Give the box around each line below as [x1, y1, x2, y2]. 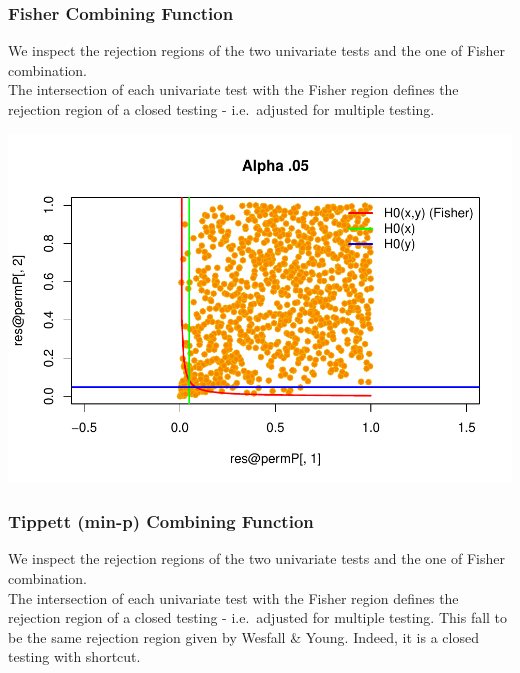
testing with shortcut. [8, 646, 141, 667]
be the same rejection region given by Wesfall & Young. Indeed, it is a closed [8, 626, 479, 647]
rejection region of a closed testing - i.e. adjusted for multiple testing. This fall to [8, 607, 508, 628]
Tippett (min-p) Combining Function [8, 509, 314, 534]
